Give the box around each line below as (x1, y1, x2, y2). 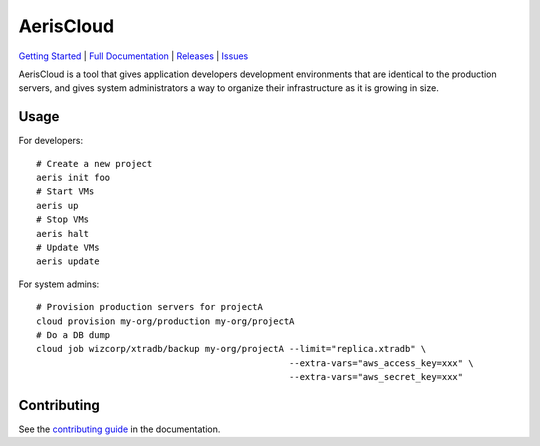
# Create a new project (36, 158, 153, 169)
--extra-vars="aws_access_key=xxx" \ (288, 357, 474, 369)
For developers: (18, 135, 84, 147)
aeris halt (36, 228, 90, 239)
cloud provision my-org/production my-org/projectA (36, 315, 295, 327)
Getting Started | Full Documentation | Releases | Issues (18, 50, 249, 62)
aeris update (36, 256, 100, 267)
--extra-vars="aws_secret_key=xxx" (288, 371, 464, 383)
